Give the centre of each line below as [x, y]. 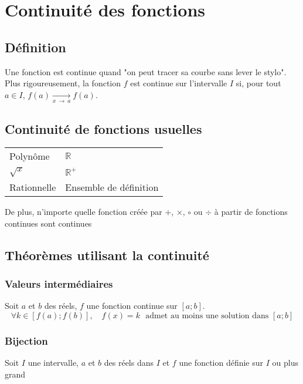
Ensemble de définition [112, 187]
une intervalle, [53, 362]
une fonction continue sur [132, 306]
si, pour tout [258, 83]
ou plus [285, 362]
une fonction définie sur [221, 362]
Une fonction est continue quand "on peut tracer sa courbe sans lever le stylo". [146, 71]
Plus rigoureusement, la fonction [63, 83]
